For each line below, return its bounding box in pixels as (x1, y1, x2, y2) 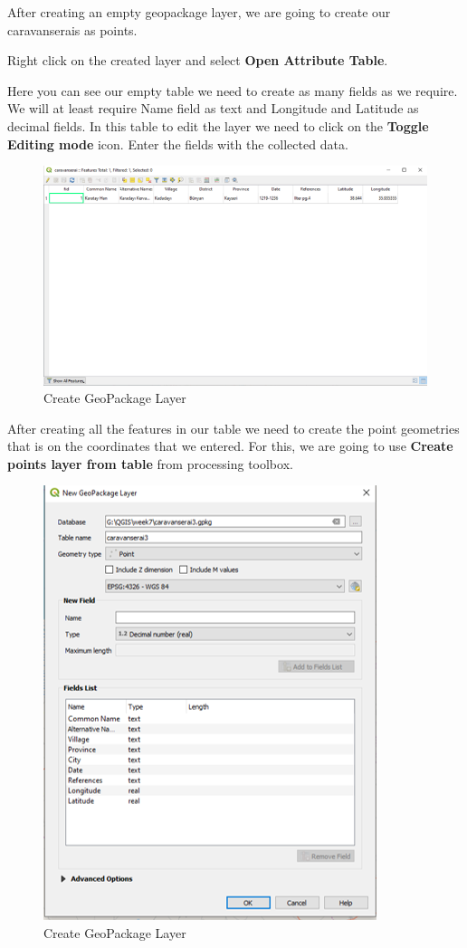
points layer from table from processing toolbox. (7, 454, 293, 473)
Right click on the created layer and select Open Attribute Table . (7, 51, 388, 70)
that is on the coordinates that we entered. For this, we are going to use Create (7, 436, 453, 455)
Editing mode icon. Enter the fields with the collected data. (7, 134, 348, 153)
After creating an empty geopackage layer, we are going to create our (7, 3, 391, 21)
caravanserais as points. (7, 20, 138, 39)
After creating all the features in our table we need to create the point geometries (7, 418, 460, 437)
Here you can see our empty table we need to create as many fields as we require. (7, 81, 458, 100)
